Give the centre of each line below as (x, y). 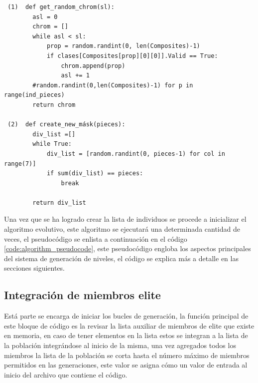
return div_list (59, 202)
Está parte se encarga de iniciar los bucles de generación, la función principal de (126, 316)
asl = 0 (45, 17)
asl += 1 (75, 76)
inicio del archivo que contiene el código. (66, 374)
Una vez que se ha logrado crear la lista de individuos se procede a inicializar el (125, 219)
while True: (52, 144)
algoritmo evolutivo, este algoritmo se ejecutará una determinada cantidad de (122, 229)
